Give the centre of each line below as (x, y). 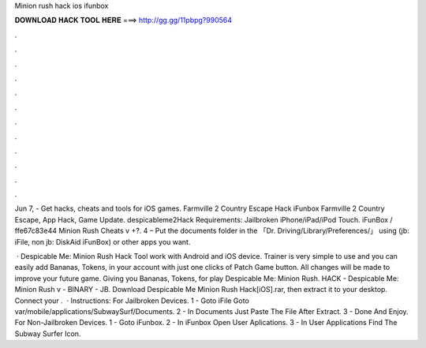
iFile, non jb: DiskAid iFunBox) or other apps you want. (103, 241)
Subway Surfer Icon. (48, 333)
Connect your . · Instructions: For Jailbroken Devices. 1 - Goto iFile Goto (132, 301)
